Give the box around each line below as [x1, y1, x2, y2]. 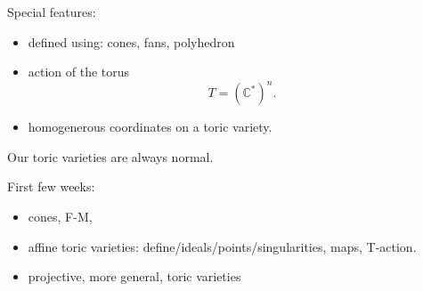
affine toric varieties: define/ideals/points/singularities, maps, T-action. [28, 237, 417, 255]
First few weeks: [7, 177, 95, 196]
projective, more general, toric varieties [28, 267, 241, 286]
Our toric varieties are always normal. [7, 147, 214, 166]
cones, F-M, [28, 207, 93, 226]
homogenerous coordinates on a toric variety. [28, 117, 273, 136]
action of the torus [28, 62, 130, 81]
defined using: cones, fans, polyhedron [28, 32, 235, 51]
